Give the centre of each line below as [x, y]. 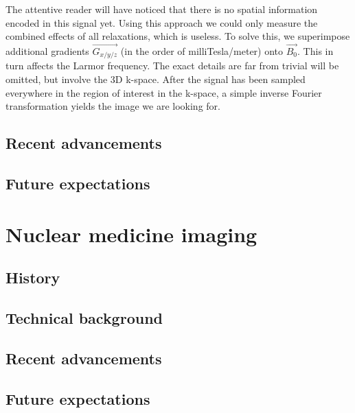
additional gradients [47, 51]
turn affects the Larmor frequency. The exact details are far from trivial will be [172, 66]
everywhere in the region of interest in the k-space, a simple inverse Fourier [164, 92]
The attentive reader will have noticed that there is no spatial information [162, 9]
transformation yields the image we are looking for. [113, 106]
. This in [316, 51]
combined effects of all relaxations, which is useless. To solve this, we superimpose [178, 36]
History [33, 278]
